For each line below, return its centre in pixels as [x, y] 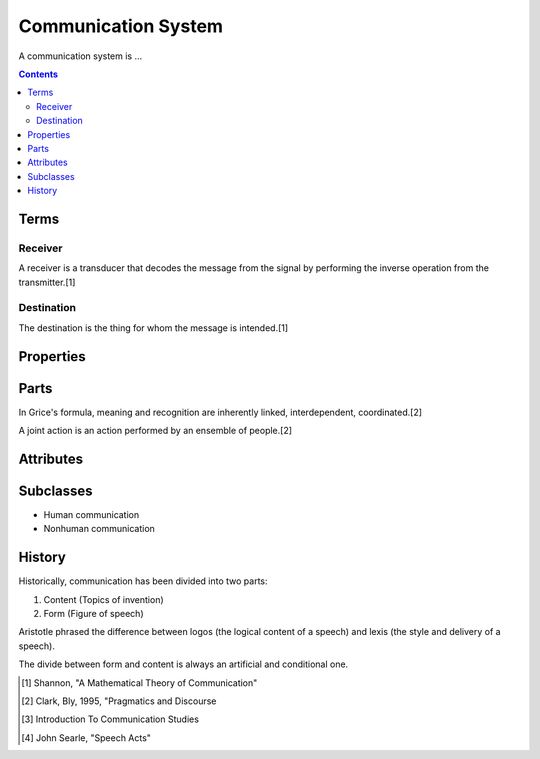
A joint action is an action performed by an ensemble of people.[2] [155, 431]
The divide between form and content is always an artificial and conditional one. [183, 664]
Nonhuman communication [99, 529]
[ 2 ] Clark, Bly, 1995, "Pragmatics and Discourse [119, 701]
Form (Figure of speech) [93, 614]
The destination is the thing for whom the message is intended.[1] [153, 327]
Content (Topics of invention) [103, 599]
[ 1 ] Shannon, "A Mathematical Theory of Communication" [139, 682]
